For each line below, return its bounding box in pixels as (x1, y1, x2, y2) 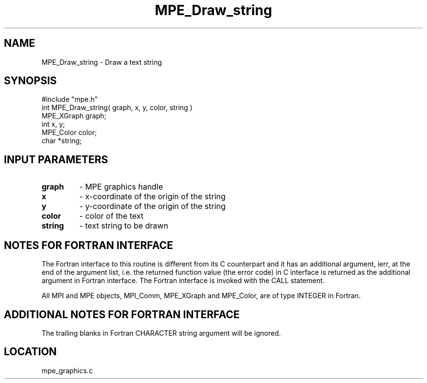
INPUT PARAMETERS (4, 153, 108, 166)
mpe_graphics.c (41, 366, 93, 375)
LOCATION (4, 345, 57, 358)
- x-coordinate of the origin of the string (79, 191, 226, 202)
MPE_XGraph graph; (41, 112, 107, 120)
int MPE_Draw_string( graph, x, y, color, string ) (41, 103, 193, 112)
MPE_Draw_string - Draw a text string (41, 57, 162, 66)
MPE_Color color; (41, 128, 97, 137)
